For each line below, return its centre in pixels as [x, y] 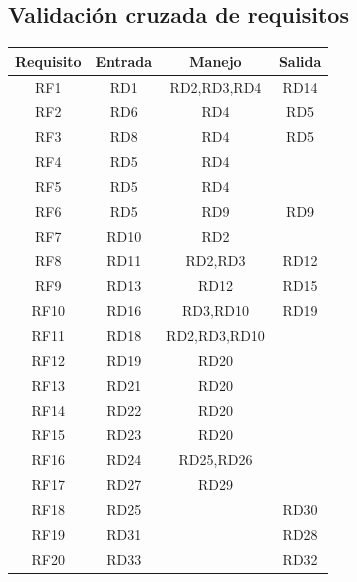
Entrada [124, 60]
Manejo [215, 60]
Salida [300, 60]
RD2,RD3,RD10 [215, 334]
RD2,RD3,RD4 [215, 86]
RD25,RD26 [215, 459]
